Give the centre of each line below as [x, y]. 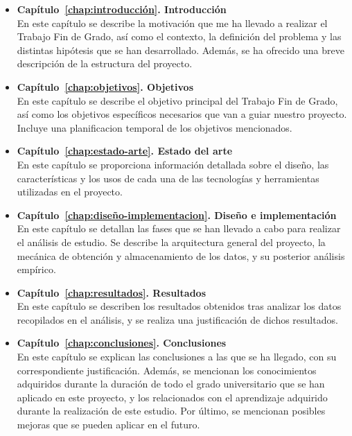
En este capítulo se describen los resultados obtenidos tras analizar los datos [179, 306]
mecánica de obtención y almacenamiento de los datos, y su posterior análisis [181, 255]
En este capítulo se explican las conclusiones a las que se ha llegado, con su [177, 357]
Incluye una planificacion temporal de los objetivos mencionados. [155, 127]
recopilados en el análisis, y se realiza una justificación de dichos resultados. [177, 319]
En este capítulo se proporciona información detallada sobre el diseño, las [173, 164]
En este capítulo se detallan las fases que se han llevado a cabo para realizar [179, 228]
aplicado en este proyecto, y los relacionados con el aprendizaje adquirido [172, 397]
